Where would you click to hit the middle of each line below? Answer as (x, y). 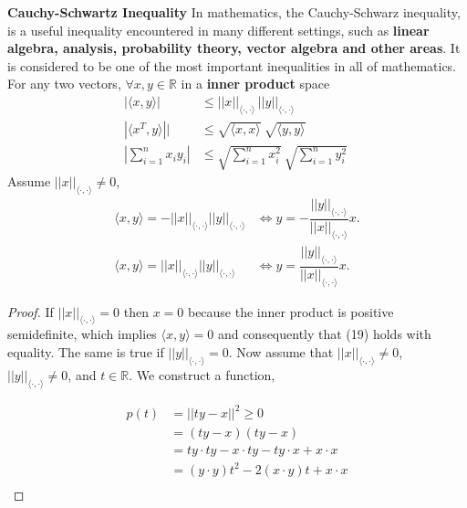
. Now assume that (281, 351)
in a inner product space (255, 84)
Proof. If (31, 311)
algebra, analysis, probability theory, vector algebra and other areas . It (234, 48)
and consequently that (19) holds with (324, 334)
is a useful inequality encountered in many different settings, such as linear (218, 30)
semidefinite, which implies (82, 334)
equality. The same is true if (86, 351)
